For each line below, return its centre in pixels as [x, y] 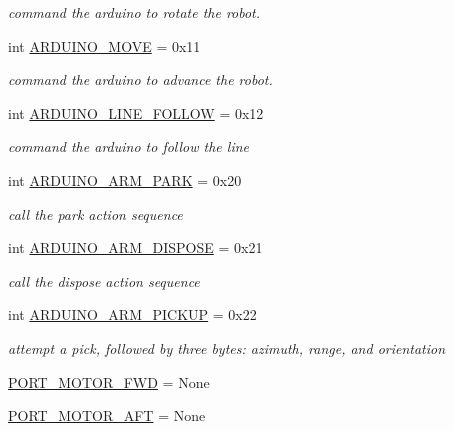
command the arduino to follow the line [128, 146]
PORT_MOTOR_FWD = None [109, 381]
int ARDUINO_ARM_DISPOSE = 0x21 [135, 247]
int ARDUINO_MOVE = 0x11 [104, 45]
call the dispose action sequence [104, 280]
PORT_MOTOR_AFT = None [107, 415]
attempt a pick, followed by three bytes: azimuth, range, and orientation [227, 347]
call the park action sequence [95, 213]
